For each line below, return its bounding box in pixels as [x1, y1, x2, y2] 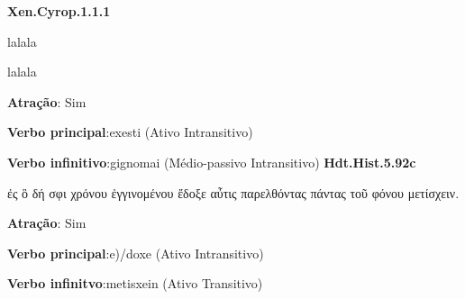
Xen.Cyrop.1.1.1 [7, 2, 111, 20]
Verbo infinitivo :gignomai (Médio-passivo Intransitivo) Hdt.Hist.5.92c [7, 152, 416, 171]
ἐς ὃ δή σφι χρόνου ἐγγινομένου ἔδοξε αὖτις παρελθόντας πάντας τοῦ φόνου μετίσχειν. [7, 183, 460, 202]
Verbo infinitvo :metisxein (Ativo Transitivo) [7, 274, 263, 293]
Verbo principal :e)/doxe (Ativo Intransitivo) [7, 243, 264, 262]
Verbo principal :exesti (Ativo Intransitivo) [7, 122, 253, 141]
